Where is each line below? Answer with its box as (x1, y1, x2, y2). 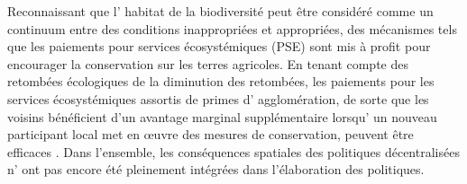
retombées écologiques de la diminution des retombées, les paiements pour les (7, 72, 435, 91)
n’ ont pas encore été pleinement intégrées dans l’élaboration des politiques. (7, 160, 425, 179)
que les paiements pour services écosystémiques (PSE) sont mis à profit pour (7, 37, 431, 56)
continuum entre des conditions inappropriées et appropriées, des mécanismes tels (7, 19, 457, 38)
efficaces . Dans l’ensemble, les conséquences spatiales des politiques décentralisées (7, 142, 460, 161)
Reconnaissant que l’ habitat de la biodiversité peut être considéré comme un (7, 2, 434, 20)
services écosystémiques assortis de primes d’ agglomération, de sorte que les (7, 89, 429, 108)
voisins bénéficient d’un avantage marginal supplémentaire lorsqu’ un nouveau (7, 107, 437, 126)
